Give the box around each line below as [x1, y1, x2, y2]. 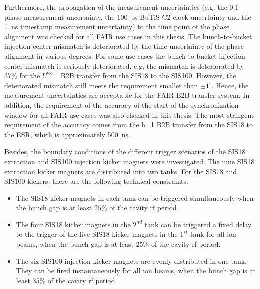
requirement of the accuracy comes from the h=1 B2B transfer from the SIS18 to [4, 119, 253, 130]
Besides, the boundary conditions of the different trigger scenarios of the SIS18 [4, 146, 246, 157]
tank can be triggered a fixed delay [144, 219, 252, 229]
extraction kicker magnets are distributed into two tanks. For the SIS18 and [4, 166, 237, 176]
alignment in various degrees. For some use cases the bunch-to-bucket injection [4, 50, 245, 61]
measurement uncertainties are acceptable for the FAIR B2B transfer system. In [4, 90, 250, 100]
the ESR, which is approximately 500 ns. [4, 129, 130, 139]
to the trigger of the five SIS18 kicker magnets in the [16, 229, 178, 239]
